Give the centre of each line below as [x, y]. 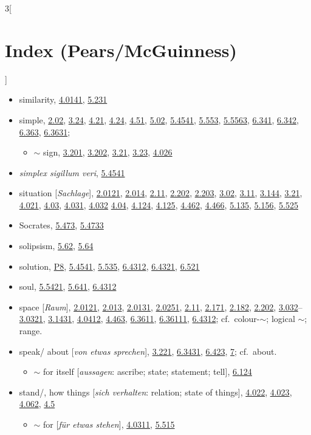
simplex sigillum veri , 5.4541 [72, 172]
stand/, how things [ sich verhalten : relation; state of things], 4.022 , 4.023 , [155, 392]
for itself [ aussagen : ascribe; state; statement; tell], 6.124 [148, 372]
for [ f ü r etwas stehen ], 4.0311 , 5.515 [109, 424]
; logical [281, 319]
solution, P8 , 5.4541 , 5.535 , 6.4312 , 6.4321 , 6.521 [109, 266]
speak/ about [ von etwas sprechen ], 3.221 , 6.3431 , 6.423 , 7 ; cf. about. [148, 351]
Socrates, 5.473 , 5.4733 [61, 225]
